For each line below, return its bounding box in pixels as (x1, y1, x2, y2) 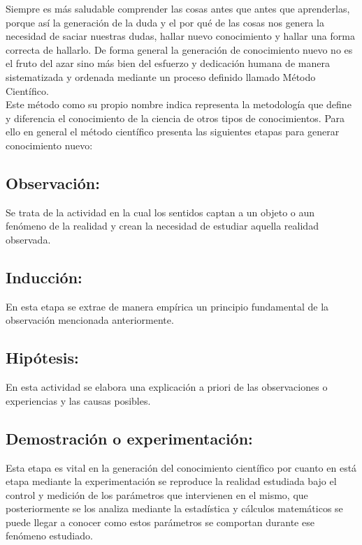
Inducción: (6, 266, 82, 288)
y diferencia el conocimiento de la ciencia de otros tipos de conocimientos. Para (6, 110, 345, 125)
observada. (6, 232, 51, 246)
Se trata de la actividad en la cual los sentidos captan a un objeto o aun (6, 204, 315, 219)
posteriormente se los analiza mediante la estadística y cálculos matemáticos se (6, 501, 343, 516)
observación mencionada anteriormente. (6, 313, 174, 327)
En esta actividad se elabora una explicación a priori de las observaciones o (6, 380, 328, 394)
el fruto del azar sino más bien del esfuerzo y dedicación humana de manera (6, 56, 330, 70)
